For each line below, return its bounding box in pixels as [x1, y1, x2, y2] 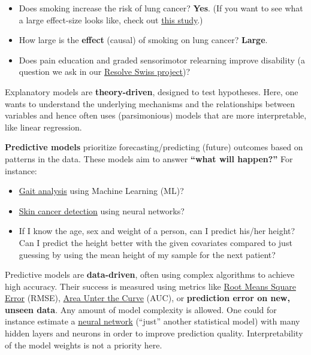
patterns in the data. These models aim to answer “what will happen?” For [5, 152, 293, 165]
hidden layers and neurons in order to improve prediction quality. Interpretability [5, 327, 303, 339]
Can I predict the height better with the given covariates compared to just [19, 236, 292, 248]
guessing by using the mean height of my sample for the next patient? [19, 248, 276, 260]
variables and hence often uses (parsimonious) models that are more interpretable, [5, 109, 307, 122]
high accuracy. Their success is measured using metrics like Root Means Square [5, 280, 296, 292]
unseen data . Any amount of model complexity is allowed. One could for [5, 303, 277, 315]
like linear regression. [5, 120, 82, 133]
